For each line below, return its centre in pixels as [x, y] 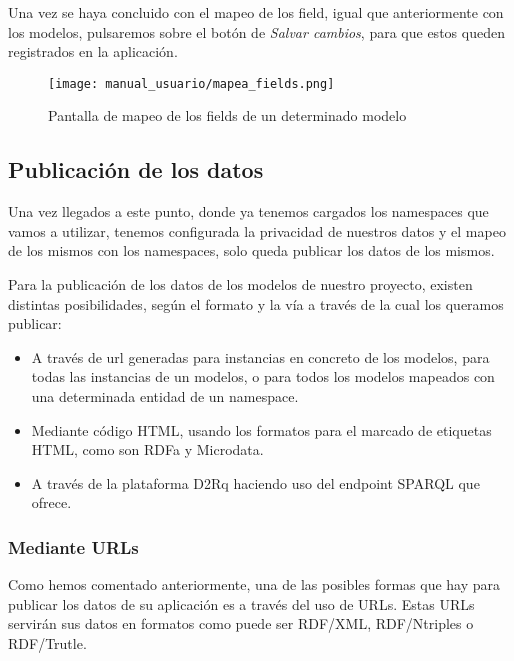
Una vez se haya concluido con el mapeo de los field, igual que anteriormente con [256, 12]
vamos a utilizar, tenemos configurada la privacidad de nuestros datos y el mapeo [257, 230]
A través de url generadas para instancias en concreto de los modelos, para [260, 356]
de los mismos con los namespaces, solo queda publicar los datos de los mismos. [251, 250]
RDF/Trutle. [47, 642]
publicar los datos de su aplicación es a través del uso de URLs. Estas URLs [241, 603]
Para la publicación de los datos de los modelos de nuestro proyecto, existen [240, 284]
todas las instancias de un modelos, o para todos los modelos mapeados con [263, 376]
